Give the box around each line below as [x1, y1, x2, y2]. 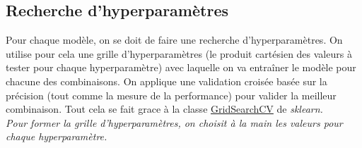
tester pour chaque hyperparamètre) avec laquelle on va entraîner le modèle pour [6, 60, 356, 75]
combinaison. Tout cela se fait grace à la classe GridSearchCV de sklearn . [6, 101, 323, 116]
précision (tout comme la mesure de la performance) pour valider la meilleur [6, 87, 337, 102]
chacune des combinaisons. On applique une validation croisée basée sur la [6, 73, 327, 88]
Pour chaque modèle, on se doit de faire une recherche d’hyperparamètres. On [6, 32, 343, 47]
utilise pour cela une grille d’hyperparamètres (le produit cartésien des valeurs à [6, 46, 352, 61]
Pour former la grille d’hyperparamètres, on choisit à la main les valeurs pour [6, 115, 343, 130]
